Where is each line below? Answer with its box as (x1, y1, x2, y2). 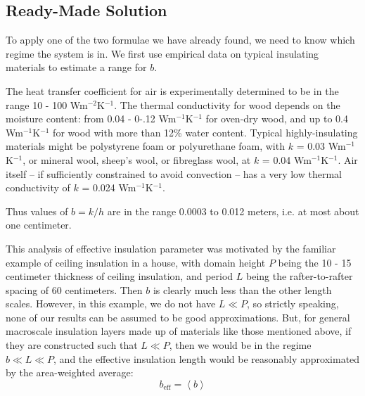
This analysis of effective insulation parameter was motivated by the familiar (6, 241, 336, 255)
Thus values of (6, 203, 68, 218)
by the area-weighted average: (6, 365, 134, 380)
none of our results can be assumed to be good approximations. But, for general (6, 309, 350, 324)
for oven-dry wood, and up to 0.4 (205, 111, 348, 126)
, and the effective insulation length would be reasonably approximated (53, 351, 360, 366)
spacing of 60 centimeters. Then (6, 282, 143, 297)
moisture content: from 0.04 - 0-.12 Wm (6, 111, 177, 126)
